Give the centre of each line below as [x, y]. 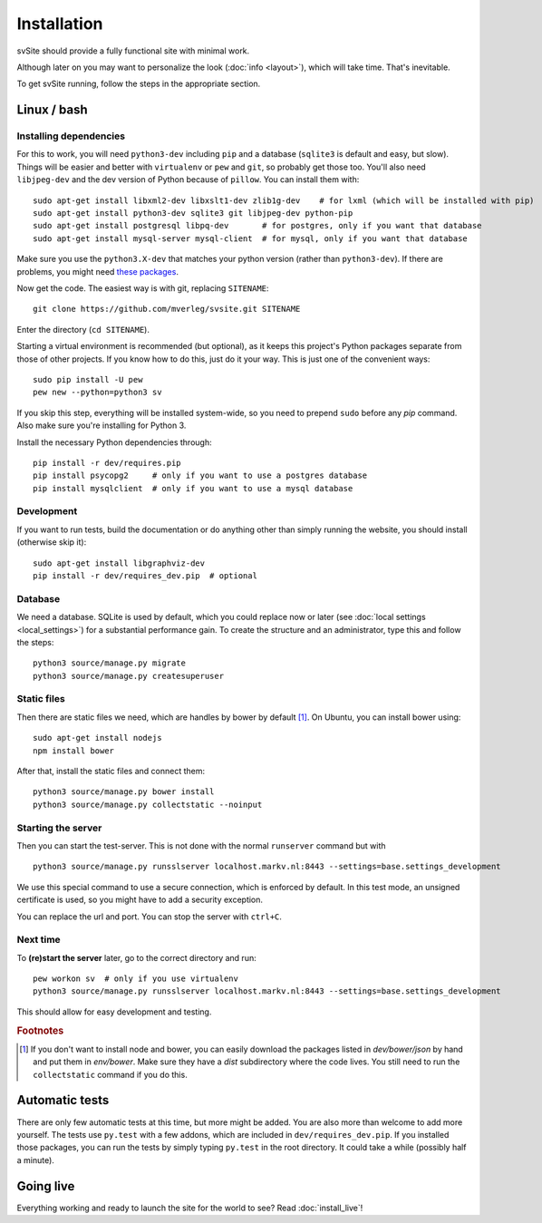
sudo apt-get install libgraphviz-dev [119, 563]
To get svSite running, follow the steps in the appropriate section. [139, 84]
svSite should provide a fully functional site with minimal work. [133, 51]
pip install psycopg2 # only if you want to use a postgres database [200, 476]
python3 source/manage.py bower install [124, 792]
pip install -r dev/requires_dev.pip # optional [145, 576]
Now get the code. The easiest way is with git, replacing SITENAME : [143, 288]
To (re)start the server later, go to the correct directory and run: [137, 957]
